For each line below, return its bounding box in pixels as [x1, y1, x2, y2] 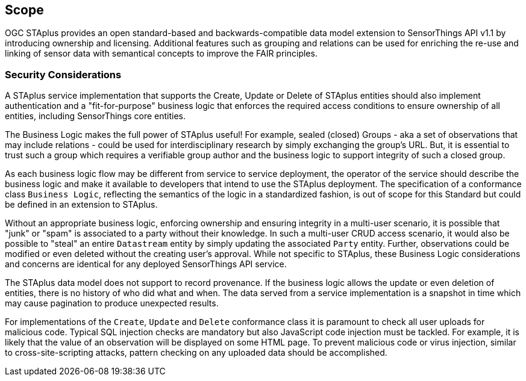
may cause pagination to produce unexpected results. [5, 298, 219, 309]
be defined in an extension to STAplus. [5, 199, 158, 210]
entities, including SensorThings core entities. [5, 111, 186, 122]
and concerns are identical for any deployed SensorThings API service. [5, 259, 287, 270]
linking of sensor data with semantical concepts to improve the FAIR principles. [5, 48, 318, 59]
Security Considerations [5, 68, 122, 81]
